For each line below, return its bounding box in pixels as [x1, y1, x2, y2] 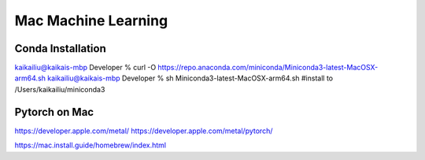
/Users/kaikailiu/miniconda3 [14, 84, 105, 94]
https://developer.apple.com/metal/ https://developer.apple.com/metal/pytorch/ [14, 126, 273, 136]
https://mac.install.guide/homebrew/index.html [14, 140, 167, 150]
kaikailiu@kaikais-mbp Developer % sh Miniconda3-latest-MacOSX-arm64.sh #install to [47, 73, 334, 83]
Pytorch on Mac [14, 105, 94, 118]
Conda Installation [14, 42, 106, 55]
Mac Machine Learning [14, 12, 168, 29]
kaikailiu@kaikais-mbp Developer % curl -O [14, 63, 157, 73]
